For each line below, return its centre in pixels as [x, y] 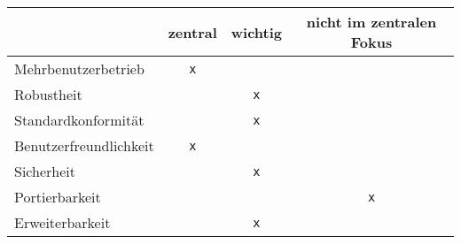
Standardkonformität [79, 120]
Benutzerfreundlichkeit [84, 145]
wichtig [257, 32]
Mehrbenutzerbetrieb [79, 69]
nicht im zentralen [371, 22]
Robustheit [48, 94]
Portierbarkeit [58, 197]
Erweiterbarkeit [63, 222]
